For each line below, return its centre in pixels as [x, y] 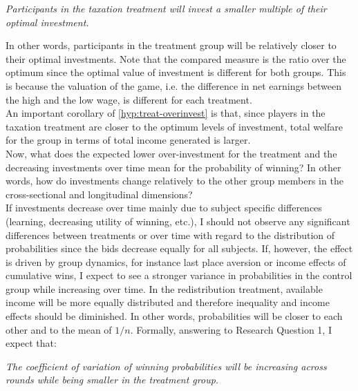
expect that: [31, 343]
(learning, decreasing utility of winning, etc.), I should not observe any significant [178, 221]
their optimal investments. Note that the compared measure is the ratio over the [176, 58]
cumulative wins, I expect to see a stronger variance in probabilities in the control [179, 275]
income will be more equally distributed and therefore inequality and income [168, 302]
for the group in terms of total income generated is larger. [128, 140]
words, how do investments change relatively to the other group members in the [175, 181]
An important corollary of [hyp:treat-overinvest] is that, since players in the [166, 113]
